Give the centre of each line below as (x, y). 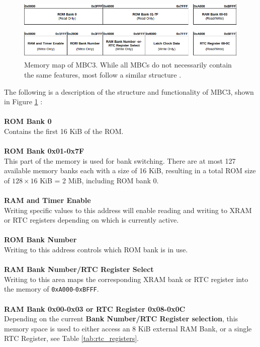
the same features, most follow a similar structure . (103, 74)
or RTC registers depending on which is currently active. (92, 220)
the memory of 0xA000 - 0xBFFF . (52, 289)
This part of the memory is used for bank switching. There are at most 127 (120, 160)
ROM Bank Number (40, 239)
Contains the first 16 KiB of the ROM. (64, 131)
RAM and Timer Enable (48, 200)
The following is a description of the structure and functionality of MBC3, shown (129, 91)
